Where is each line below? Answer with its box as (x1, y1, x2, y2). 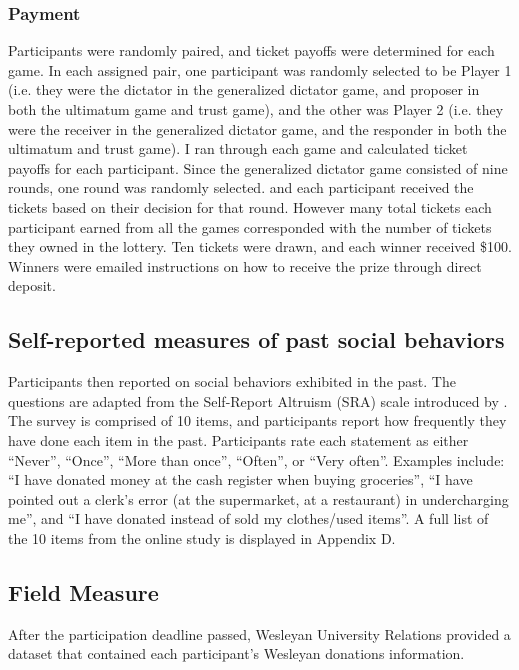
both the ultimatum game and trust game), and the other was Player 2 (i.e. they (8, 99, 504, 119)
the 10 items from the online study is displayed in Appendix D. (8, 527, 396, 548)
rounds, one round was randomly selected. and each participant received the (8, 177, 474, 198)
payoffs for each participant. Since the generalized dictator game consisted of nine (8, 157, 508, 178)
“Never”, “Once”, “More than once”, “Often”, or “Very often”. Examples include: (8, 449, 505, 470)
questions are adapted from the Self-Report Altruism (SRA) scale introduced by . (8, 390, 508, 411)
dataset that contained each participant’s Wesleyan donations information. (8, 643, 465, 664)
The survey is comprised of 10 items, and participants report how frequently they (8, 410, 507, 431)
